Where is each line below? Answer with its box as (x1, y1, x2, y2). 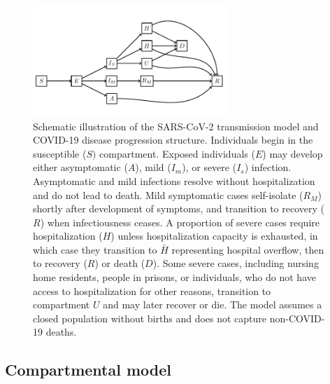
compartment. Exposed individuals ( (99, 146, 255, 160)
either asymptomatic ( (33, 160, 128, 174)
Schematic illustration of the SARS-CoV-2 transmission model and (33, 118, 319, 133)
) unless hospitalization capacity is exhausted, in (110, 228, 318, 243)
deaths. (45, 324, 77, 339)
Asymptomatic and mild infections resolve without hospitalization (33, 173, 315, 188)
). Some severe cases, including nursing (152, 256, 319, 270)
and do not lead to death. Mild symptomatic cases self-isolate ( (33, 187, 303, 202)
